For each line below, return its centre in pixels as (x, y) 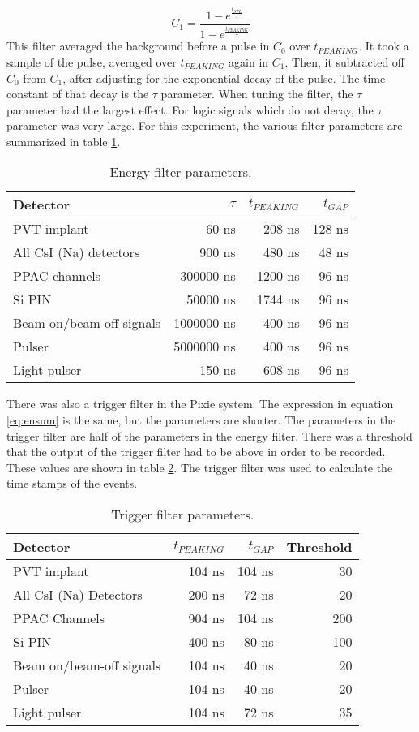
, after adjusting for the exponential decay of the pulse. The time (224, 78)
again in (249, 61)
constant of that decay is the (78, 94)
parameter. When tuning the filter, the (257, 94)
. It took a (384, 46)
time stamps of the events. (72, 483)
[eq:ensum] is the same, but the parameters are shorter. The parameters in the (201, 420)
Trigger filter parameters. (183, 515)
